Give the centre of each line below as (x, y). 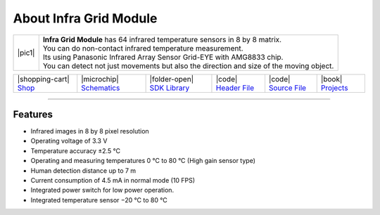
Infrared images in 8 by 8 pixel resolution (90, 131)
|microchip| (100, 79)
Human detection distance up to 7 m (83, 170)
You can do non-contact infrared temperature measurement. (143, 48)
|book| (331, 79)
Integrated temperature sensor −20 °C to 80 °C (99, 200)
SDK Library (170, 88)
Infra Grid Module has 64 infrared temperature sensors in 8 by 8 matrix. (162, 39)
